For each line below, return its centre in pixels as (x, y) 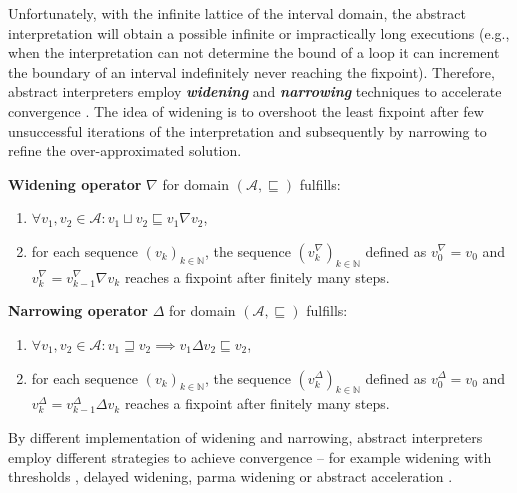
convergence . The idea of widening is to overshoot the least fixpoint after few (246, 110)
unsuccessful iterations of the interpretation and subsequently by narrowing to (247, 130)
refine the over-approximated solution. (125, 150)
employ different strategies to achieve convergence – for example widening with (250, 456)
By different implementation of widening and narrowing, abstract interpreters (245, 436)
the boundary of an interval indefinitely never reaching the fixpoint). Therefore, (251, 71)
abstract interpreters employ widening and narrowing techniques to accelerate (255, 91)
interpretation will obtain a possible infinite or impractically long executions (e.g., (259, 32)
